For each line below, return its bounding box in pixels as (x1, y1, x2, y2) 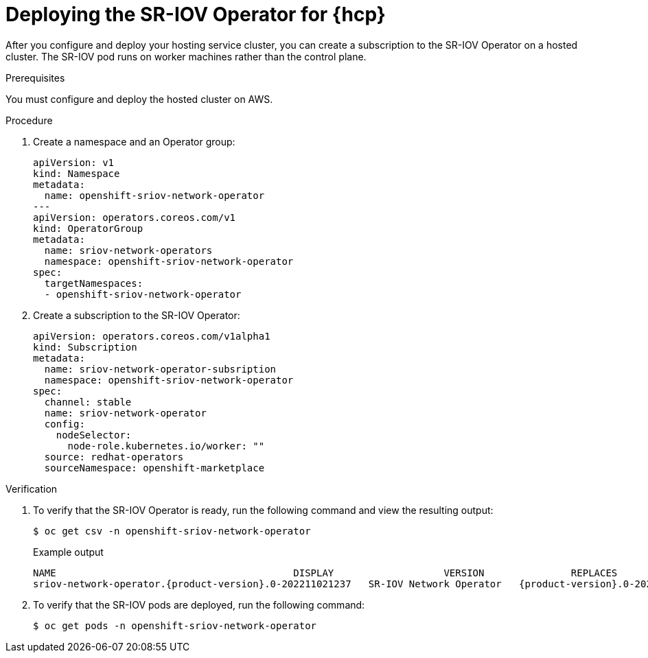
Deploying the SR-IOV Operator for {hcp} (5, 3, 386, 26)
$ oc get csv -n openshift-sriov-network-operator (33, 525, 311, 537)
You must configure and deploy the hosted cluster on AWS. (5, 93, 273, 105)
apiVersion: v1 (33, 156, 115, 168)
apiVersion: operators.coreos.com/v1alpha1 (33, 330, 270, 342)
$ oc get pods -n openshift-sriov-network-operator (33, 620, 317, 631)
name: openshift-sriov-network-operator (44, 189, 265, 201)
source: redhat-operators (44, 451, 184, 462)
